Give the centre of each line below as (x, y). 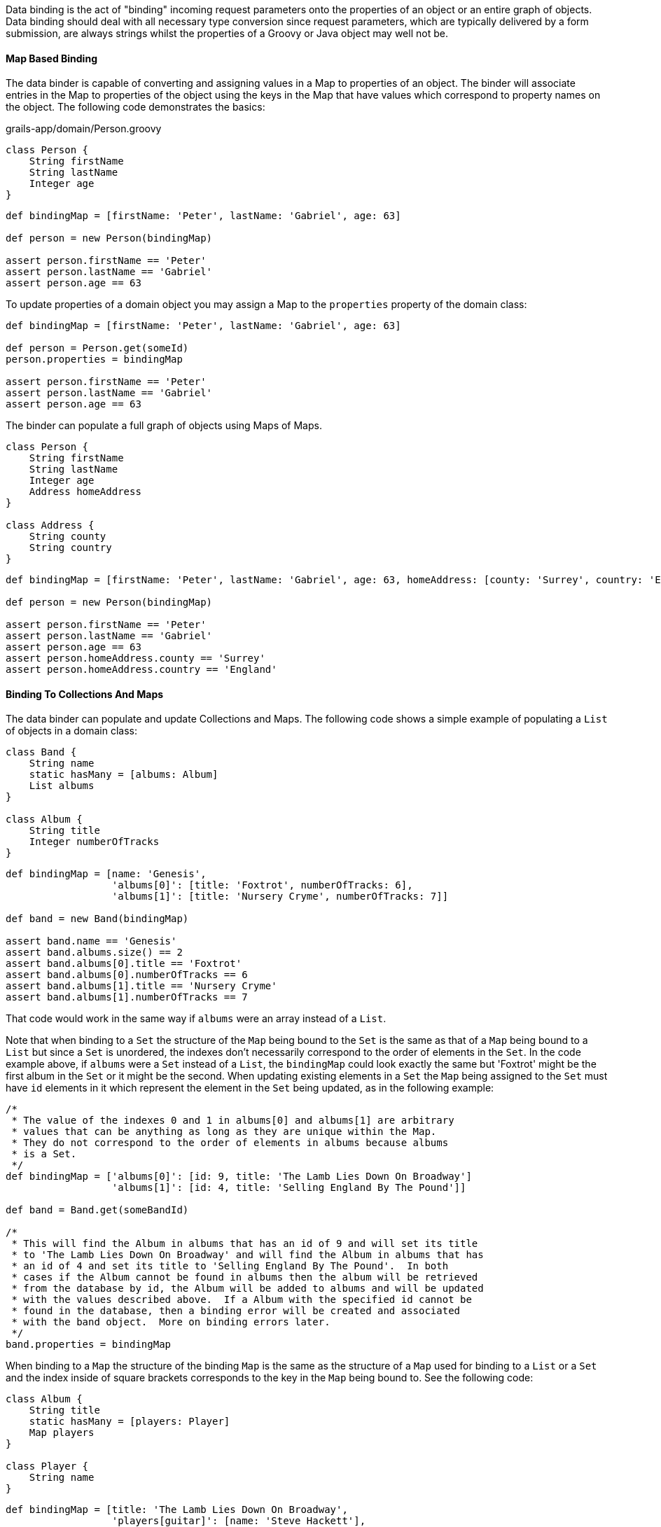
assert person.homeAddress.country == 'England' (141, 670)
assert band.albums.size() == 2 (94, 953)
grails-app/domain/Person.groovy (84, 129)
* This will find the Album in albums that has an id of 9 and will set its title (245, 1244)
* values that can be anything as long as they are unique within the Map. (224, 1132)
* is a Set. (44, 1154)
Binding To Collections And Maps (85, 694)
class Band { (41, 752)
